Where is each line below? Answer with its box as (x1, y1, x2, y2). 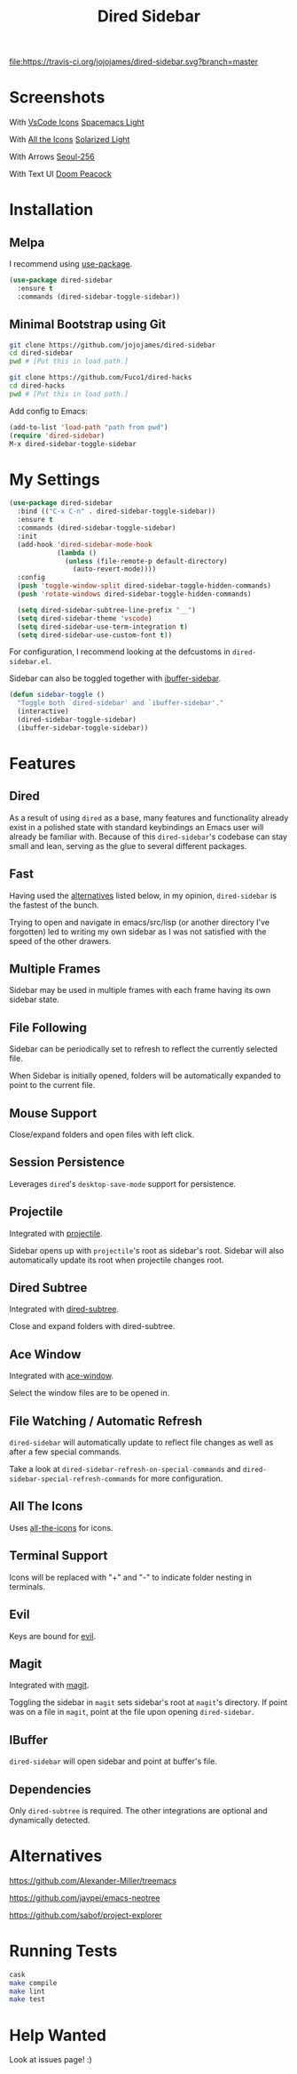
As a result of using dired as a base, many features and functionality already (9, 812, 289, 823)
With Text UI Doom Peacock (9, 169, 113, 180)
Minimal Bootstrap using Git (9, 317, 167, 332)
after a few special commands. (9, 1446, 122, 1457)
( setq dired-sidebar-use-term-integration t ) (17, 622, 189, 631)
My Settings (9, 469, 100, 490)
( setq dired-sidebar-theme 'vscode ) (17, 613, 152, 623)
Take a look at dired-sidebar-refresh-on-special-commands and (9, 1464, 241, 1475)
